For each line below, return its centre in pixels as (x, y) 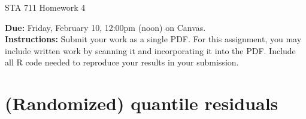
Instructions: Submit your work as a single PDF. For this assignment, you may (153, 39)
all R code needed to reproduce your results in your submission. (122, 62)
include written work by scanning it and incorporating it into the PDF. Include (150, 50)
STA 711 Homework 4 (45, 7)
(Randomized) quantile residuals (142, 103)
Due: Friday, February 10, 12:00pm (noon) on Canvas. (105, 27)
